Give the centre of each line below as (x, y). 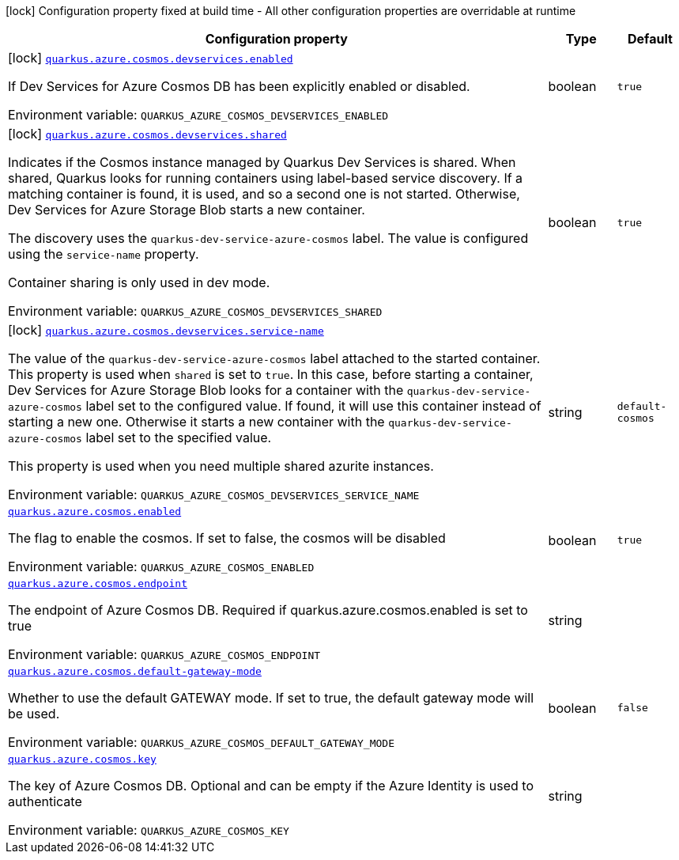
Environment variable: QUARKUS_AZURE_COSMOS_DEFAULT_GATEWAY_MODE (201, 742)
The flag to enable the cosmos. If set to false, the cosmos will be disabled (227, 538)
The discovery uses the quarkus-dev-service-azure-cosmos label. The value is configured (268, 238)
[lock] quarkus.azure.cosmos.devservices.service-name (166, 330)
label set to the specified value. (179, 438)
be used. (34, 714)
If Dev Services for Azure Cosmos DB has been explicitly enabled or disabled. (239, 86)
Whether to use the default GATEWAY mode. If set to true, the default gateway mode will (271, 698)
